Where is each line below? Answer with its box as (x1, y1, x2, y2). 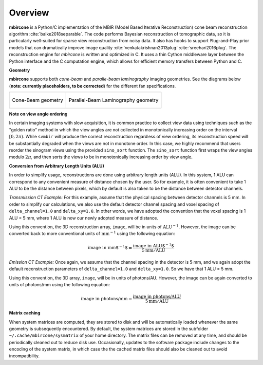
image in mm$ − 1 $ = (88, 244, 132, 251)
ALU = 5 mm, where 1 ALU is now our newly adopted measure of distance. (9, 215, 158, 221)
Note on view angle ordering (9, 111, 68, 117)
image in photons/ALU (132, 294, 181, 299)
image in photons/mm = (80, 296, 132, 301)
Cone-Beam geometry (12, 97, 63, 104)
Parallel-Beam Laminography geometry (68, 97, 159, 104)
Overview (9, 7, 49, 18)
